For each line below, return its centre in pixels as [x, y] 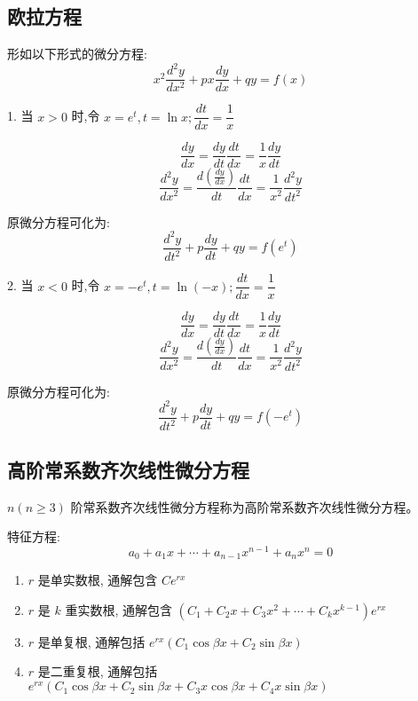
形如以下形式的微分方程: [77, 54]
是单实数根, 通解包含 [98, 580]
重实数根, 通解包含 [118, 609]
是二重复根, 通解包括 [98, 671]
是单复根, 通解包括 [91, 641]
